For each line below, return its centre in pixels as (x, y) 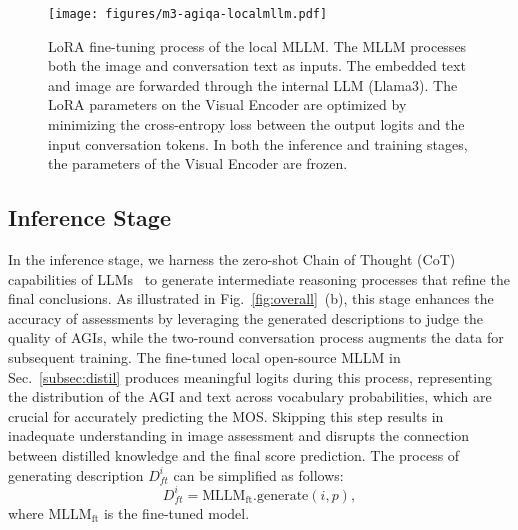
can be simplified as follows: (258, 474)
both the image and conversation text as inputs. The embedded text (257, 65)
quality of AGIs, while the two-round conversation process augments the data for (256, 337)
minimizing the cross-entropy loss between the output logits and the (256, 124)
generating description (76, 474)
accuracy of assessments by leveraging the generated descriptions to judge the (246, 317)
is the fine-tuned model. (176, 512)
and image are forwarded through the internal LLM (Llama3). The (253, 84)
